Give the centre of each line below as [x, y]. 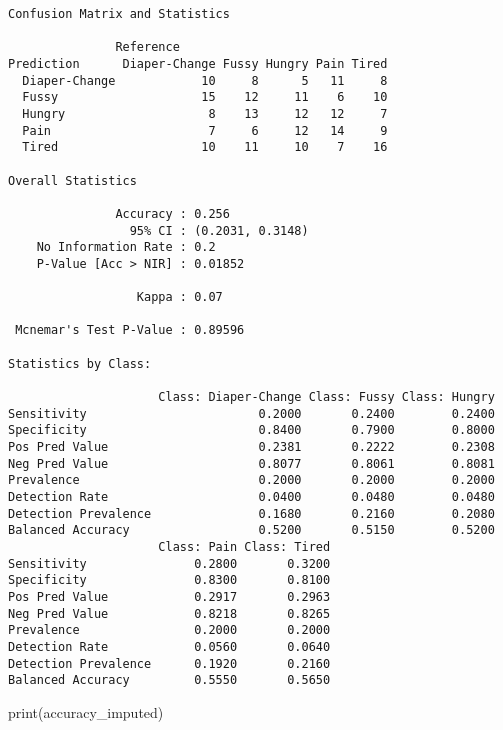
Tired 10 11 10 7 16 [205, 147]
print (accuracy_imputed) [86, 711]
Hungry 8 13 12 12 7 [205, 113]
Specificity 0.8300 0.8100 [169, 580]
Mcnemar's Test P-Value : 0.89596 [130, 330]
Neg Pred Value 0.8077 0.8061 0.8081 [251, 463]
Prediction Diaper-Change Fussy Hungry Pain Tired [198, 63]
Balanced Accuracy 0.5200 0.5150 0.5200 [251, 530]
